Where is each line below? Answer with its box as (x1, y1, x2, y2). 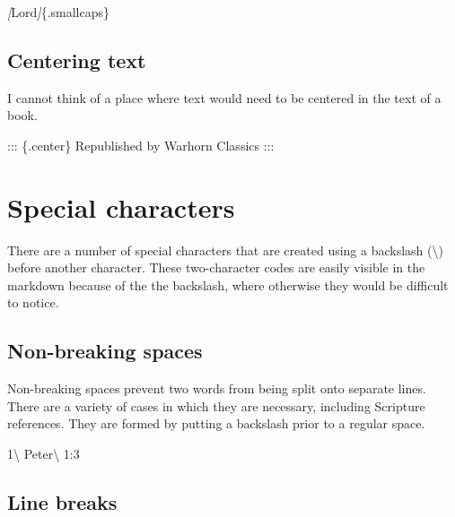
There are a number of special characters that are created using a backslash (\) (7, 240, 443, 259)
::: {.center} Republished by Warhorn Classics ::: (7, 135, 275, 154)
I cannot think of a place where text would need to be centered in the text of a (7, 88, 442, 107)
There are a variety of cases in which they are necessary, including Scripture (7, 396, 425, 415)
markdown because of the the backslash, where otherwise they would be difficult (7, 275, 449, 294)
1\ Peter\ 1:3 (7, 444, 80, 463)
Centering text (7, 46, 146, 73)
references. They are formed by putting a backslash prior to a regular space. (7, 414, 425, 433)
